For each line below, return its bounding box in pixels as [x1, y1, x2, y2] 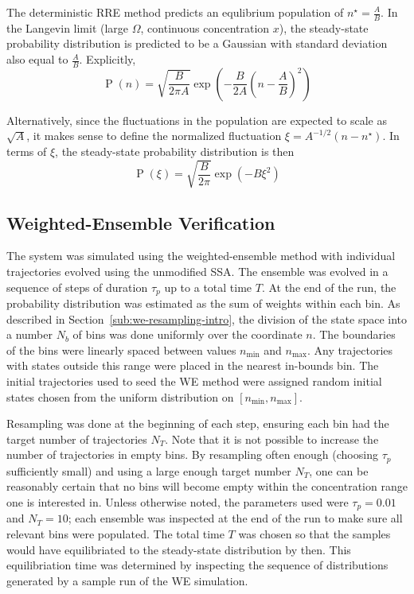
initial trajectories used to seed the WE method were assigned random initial [6, 372, 382, 389]
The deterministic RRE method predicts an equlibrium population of [6, 4, 344, 20]
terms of [6, 143, 47, 160]
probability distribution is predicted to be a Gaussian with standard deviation [6, 35, 388, 52]
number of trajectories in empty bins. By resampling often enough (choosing [6, 446, 378, 463]
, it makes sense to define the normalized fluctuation [26, 127, 282, 144]
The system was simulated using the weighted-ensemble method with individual [6, 247, 396, 264]
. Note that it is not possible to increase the [165, 430, 379, 447]
